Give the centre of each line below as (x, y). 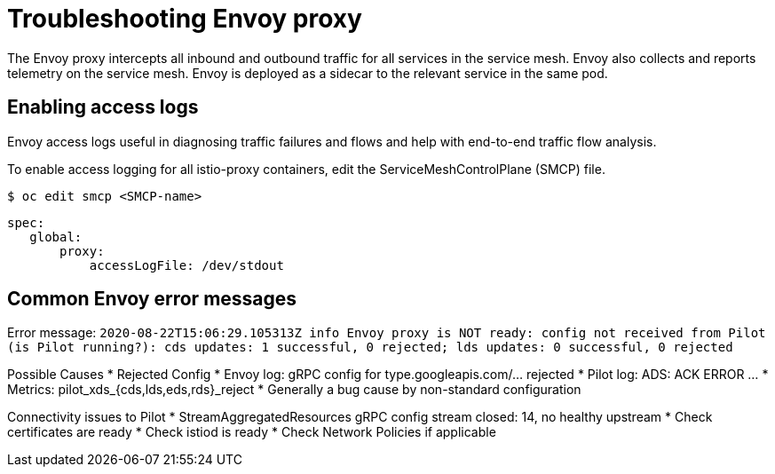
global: (56, 237)
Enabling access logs (103, 107)
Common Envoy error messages (152, 299)
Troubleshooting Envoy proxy (185, 19)
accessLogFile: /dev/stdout (186, 265)
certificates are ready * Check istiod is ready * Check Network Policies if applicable (252, 432)
